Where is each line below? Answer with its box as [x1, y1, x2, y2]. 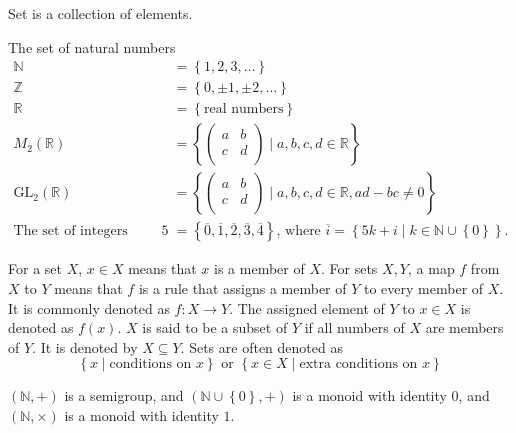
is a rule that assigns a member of [138, 277, 347, 298]
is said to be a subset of [142, 317, 288, 338]
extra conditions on [299, 357, 418, 372]
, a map [408, 258, 455, 279]
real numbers [203, 102, 284, 117]
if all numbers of [304, 317, 405, 338]
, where [276, 224, 321, 239]
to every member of [364, 277, 484, 298]
